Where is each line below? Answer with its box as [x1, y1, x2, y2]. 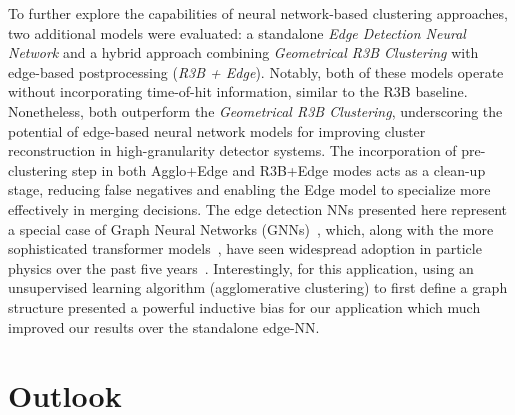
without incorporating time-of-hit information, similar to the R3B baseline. [8, 81, 468, 102]
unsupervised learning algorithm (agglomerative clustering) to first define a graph [8, 277, 508, 298]
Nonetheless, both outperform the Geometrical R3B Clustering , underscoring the [8, 100, 503, 121]
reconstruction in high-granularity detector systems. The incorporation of [8, 140, 457, 161]
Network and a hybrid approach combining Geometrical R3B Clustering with [8, 42, 479, 63]
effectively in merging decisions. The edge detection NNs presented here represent [8, 198, 508, 219]
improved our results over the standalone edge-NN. [8, 316, 320, 337]
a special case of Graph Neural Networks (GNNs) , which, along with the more [8, 218, 494, 239]
